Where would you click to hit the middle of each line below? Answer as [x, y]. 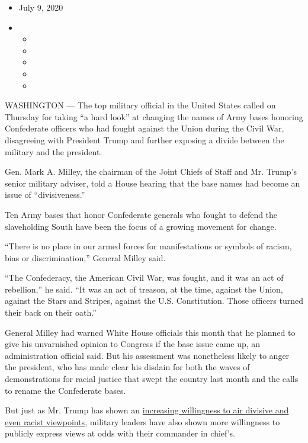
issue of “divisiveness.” [45, 195]
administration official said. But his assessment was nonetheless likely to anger [147, 355]
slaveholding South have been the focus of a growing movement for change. [141, 226]
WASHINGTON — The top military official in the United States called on [140, 105]
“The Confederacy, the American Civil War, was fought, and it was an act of [144, 277]
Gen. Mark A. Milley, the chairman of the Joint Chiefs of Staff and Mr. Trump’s [151, 171]
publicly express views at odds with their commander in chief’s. [120, 433]
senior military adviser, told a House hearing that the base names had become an [153, 183]
